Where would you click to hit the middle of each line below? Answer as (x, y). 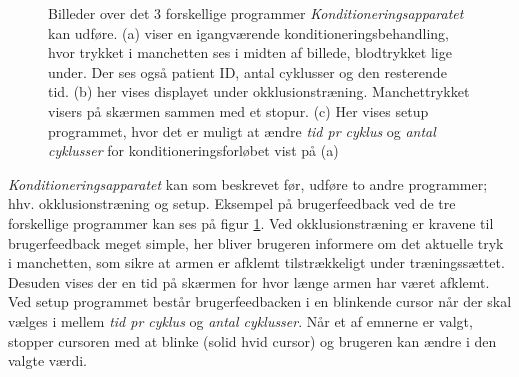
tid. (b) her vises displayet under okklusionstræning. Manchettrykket (259, 91)
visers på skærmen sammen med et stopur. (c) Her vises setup (238, 110)
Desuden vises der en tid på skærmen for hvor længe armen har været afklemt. (249, 281)
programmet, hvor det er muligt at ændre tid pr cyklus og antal (242, 130)
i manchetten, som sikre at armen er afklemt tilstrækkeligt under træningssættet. (256, 262)
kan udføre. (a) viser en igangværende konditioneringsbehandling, (248, 32)
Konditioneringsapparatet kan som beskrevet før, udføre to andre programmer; (248, 183)
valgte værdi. (47, 360)
